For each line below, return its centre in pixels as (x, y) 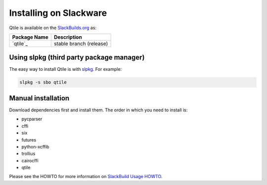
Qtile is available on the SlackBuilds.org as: (53, 28)
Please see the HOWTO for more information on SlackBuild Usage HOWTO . (86, 177)
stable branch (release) (81, 44)
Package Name (30, 37)
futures (29, 140)
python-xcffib (35, 146)
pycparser (32, 119)
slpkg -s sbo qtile (43, 82)
